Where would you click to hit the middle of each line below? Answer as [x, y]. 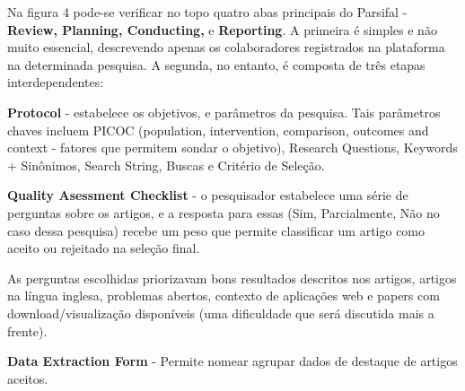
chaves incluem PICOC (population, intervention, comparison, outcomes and [218, 130]
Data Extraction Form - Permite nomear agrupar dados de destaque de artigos [232, 361]
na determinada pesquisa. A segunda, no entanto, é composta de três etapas [216, 64]
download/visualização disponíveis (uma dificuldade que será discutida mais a [221, 313]
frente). [27, 330]
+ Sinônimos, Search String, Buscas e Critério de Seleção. [166, 165]
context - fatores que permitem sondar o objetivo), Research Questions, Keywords [232, 148]
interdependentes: [56, 82]
